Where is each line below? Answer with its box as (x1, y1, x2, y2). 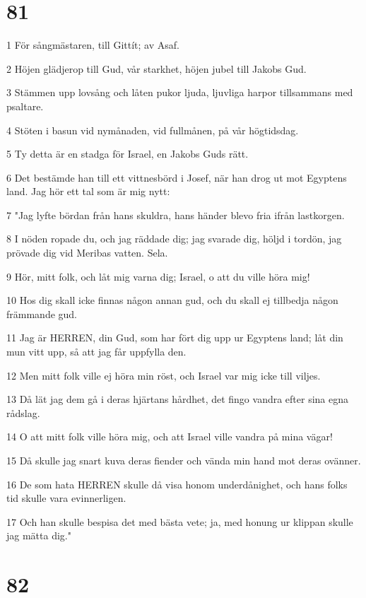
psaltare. (6, 98, 44, 113)
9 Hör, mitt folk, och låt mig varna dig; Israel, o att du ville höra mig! (6, 269, 310, 283)
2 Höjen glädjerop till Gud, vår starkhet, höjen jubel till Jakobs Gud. (6, 61, 307, 76)
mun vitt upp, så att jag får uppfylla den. (6, 344, 187, 359)
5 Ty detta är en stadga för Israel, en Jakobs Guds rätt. (6, 146, 249, 161)
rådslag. (6, 405, 40, 420)
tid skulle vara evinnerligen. (6, 491, 126, 505)
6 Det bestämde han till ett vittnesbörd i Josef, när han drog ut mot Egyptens (6, 170, 347, 184)
